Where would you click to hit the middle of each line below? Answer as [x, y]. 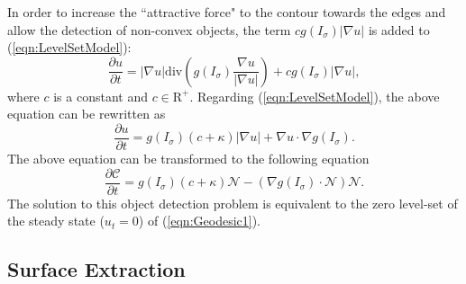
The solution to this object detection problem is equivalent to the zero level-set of [233, 203]
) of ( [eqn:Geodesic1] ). [199, 221]
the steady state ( [56, 221]
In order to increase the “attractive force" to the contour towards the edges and [227, 12]
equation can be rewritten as [87, 114]
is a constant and [101, 96]
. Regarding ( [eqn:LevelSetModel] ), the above [315, 96]
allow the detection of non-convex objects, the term [149, 29]
